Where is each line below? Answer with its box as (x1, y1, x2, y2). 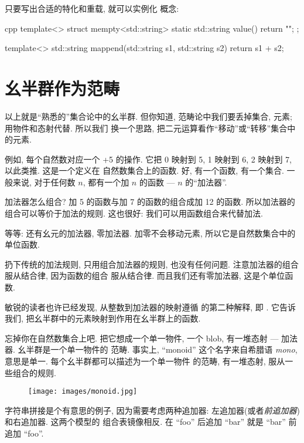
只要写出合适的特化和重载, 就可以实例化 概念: (5, 2, 179, 14)
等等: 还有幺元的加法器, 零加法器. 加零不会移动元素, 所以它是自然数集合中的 (5, 226, 296, 239)
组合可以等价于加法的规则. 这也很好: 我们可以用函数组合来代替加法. (5, 207, 263, 219)
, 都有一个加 (83, 175, 129, 188)
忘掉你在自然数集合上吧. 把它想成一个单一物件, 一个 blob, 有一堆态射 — (5, 332, 279, 344)
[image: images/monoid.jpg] (28, 387, 138, 396)
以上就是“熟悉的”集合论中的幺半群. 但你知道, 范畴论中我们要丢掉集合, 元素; (5, 110, 292, 122)
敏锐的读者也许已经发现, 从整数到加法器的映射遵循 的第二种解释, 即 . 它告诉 (5, 300, 296, 313)
